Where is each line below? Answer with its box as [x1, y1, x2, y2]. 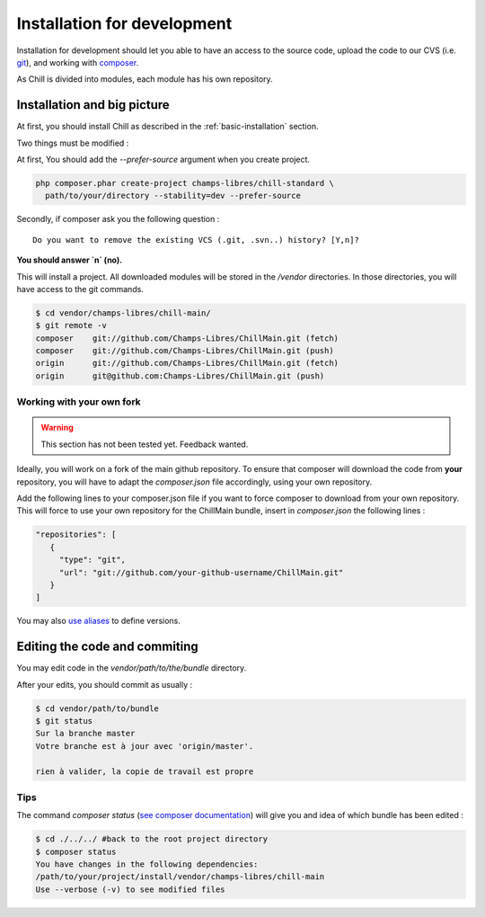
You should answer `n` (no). [16, 254, 123, 265]
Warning [40, 423, 74, 433]
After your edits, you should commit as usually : [16, 679, 193, 690]
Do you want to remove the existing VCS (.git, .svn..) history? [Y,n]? [32, 235, 359, 245]
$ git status [35, 716, 93, 726]
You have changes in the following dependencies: [35, 859, 259, 869]
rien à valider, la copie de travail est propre [35, 766, 254, 777]
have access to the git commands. [16, 283, 144, 294]
